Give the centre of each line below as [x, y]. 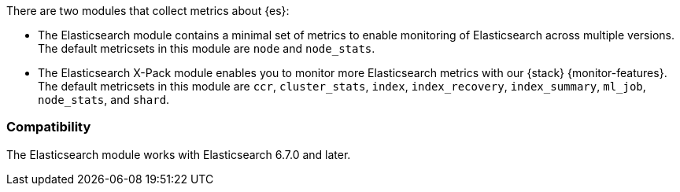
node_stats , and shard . [104, 100]
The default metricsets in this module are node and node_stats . [207, 48]
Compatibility [49, 127]
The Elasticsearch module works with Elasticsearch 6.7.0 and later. [179, 154]
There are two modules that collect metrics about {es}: [148, 11]
